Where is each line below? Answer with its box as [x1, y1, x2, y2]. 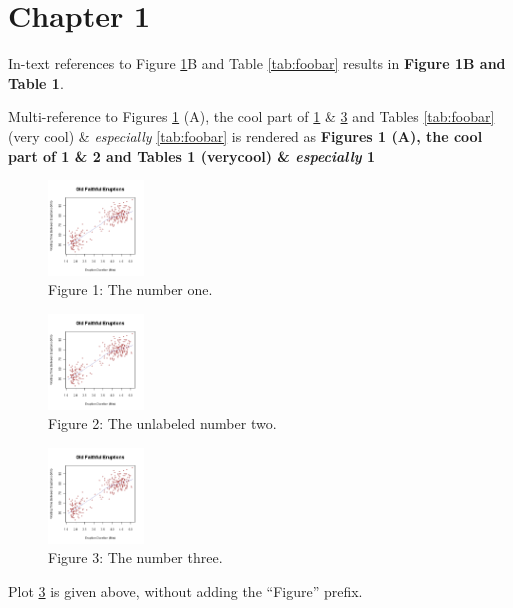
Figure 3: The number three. [48, 547, 223, 568]
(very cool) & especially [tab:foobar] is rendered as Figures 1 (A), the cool [8, 125, 483, 146]
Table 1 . [8, 72, 64, 93]
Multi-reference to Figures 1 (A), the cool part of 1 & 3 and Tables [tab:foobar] [8, 106, 495, 127]
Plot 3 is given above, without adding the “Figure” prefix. [8, 580, 363, 601]
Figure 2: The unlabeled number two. [48, 413, 277, 434]
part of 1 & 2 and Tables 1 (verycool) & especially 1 [8, 145, 376, 166]
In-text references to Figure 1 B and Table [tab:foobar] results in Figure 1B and [8, 53, 506, 74]
